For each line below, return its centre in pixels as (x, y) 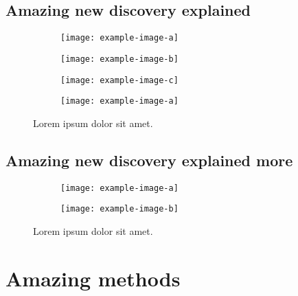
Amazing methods (93, 278)
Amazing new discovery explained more (149, 160)
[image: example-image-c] (119, 80)
